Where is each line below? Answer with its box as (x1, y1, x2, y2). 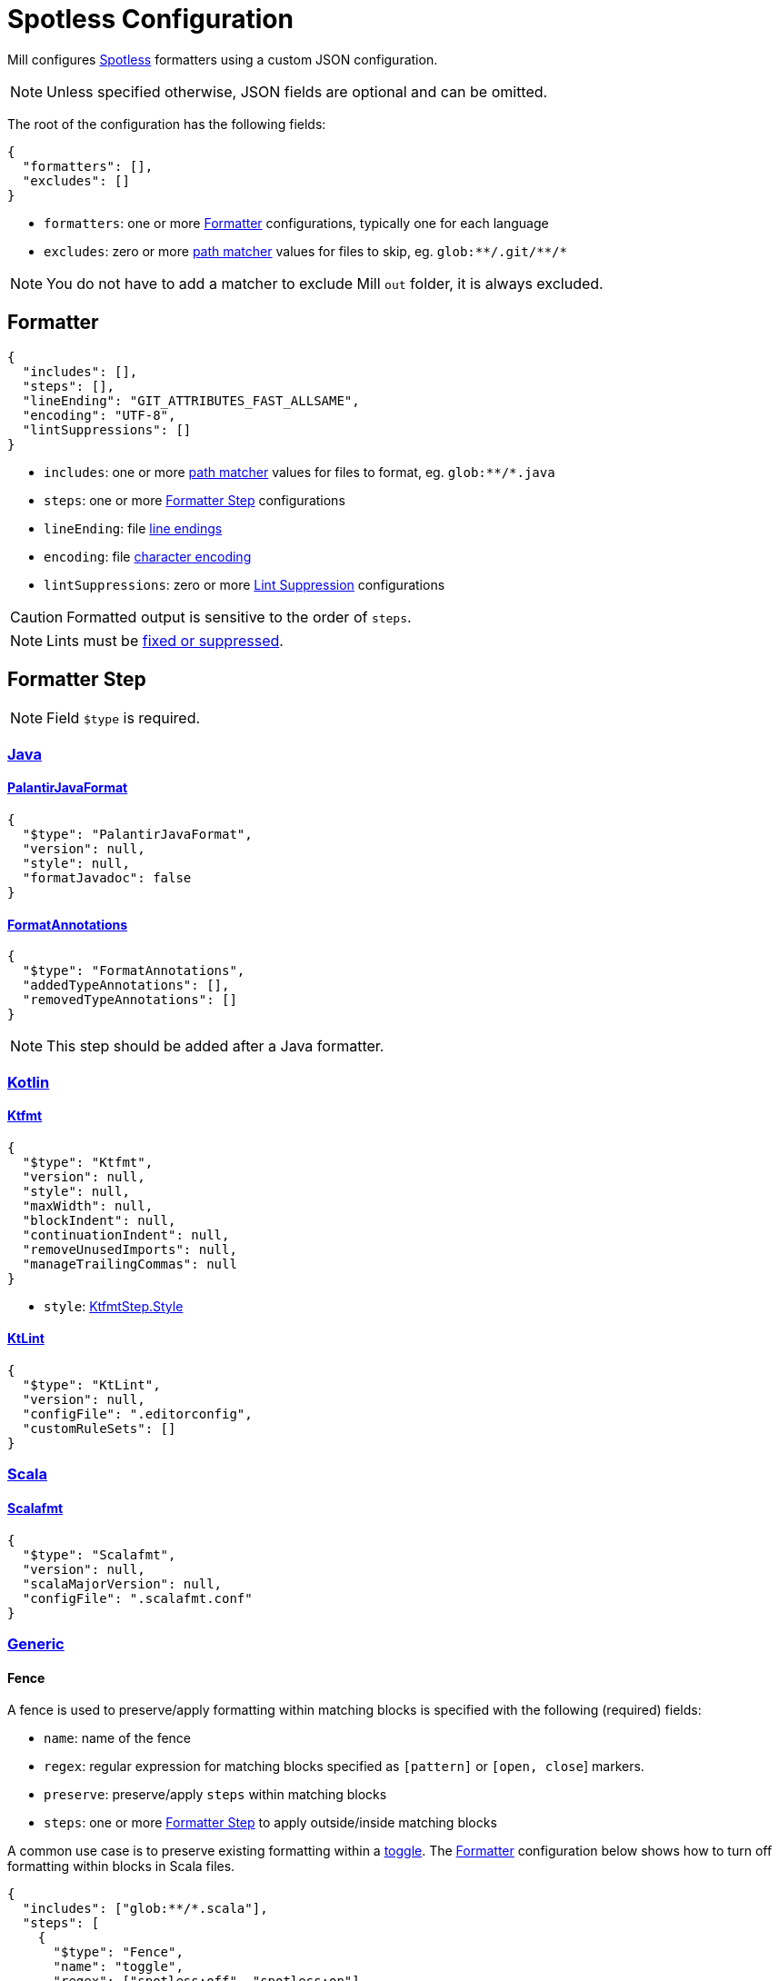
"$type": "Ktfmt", (22, 1154, 154, 1170)
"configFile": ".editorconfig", (22, 1407, 253, 1422)
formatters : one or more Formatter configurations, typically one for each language (44, 214, 549, 231)
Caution (10, 607, 64, 626)
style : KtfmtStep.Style (44, 1298, 184, 1314)
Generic (7, 1635, 65, 1654)
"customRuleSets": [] (22, 1421, 176, 1437)
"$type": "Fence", (53, 1945, 184, 1960)
